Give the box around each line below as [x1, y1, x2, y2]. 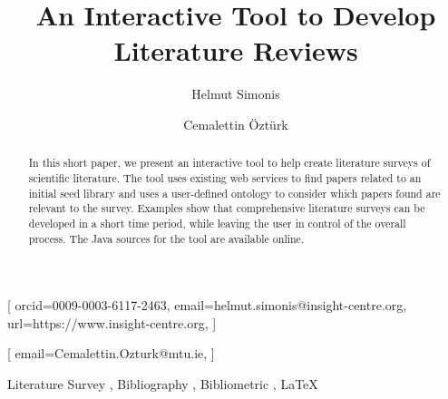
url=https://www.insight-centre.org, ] [7, 313, 217, 332]
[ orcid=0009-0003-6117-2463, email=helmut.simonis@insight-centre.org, [7, 296, 407, 315]
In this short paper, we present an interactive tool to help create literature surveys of [28, 155, 431, 170]
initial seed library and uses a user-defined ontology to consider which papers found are [28, 185, 441, 200]
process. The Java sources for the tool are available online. [28, 230, 305, 246]
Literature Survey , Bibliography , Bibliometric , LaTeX [7, 375, 318, 394]
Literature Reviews [113, 32, 358, 69]
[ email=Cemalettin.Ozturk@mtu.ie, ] [7, 344, 215, 363]
